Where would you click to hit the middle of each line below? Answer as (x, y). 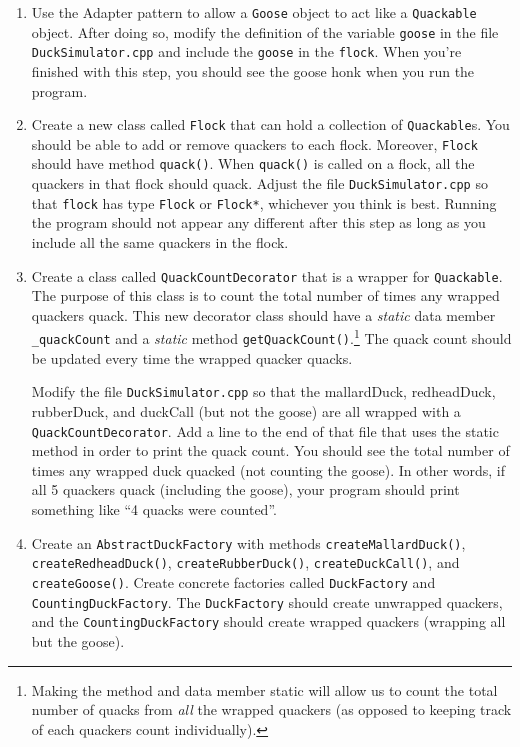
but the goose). (78, 640)
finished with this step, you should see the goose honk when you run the (253, 70)
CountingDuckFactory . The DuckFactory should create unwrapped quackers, (267, 601)
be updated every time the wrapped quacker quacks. (192, 357)
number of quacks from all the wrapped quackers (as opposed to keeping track (271, 709)
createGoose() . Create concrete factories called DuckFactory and (233, 581)
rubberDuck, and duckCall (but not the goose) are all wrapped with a (246, 411)
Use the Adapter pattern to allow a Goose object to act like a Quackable (254, 12)
